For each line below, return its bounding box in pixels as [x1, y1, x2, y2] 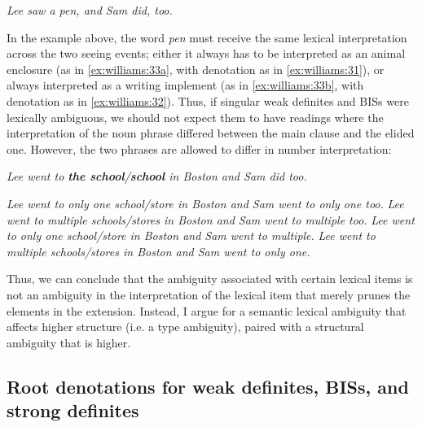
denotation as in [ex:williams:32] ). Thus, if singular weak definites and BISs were [7, 92, 409, 109]
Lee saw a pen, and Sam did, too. [7, 2, 173, 18]
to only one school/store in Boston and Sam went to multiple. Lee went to [7, 227, 376, 244]
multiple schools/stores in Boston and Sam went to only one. [7, 242, 310, 259]
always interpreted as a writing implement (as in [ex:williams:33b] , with [7, 76, 364, 94]
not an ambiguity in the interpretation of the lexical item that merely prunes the [7, 285, 411, 303]
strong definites [7, 398, 139, 423]
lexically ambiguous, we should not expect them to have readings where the [7, 108, 384, 125]
